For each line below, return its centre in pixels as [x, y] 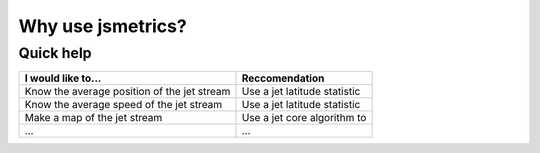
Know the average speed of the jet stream [123, 105]
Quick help [55, 53]
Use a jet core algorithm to [304, 118]
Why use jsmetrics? [102, 26]
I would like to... [63, 78]
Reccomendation [283, 78]
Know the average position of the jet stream [127, 92]
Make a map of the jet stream [93, 118]
